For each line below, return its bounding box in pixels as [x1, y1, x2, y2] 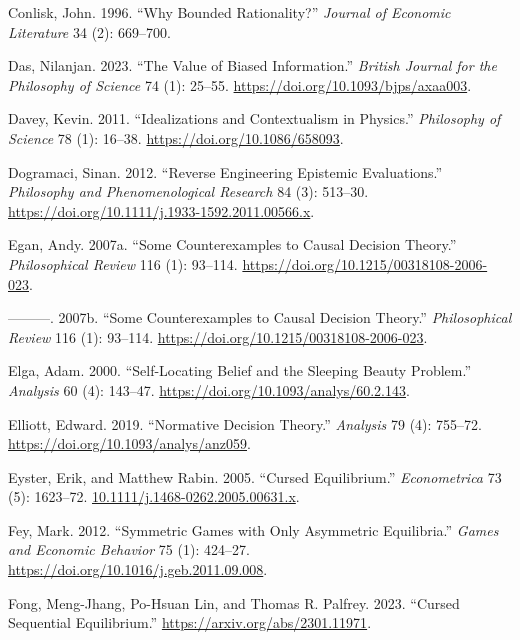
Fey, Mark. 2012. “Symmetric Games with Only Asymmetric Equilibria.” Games [8, 519, 499, 540]
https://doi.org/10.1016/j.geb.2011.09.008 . [8, 559, 268, 580]
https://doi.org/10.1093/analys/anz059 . [8, 433, 251, 454]
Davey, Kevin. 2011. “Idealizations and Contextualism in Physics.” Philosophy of [8, 108, 501, 129]
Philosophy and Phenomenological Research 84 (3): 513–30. [8, 181, 369, 202]
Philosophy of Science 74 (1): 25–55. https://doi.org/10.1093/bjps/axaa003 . [8, 74, 472, 95]
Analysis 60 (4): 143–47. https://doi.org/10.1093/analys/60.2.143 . [8, 379, 410, 400]
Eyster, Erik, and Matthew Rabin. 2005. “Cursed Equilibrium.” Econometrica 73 [8, 466, 502, 487]
